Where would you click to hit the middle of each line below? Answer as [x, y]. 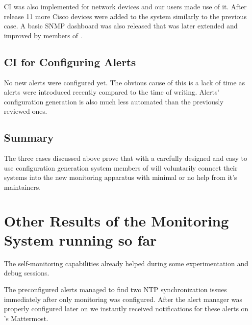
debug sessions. [27, 273]
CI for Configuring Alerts [70, 62]
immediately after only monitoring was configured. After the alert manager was [123, 299]
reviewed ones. [25, 111]
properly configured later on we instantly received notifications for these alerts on [126, 309]
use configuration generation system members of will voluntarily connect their [121, 167]
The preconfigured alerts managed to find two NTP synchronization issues [115, 289]
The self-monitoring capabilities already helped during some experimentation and [126, 263]
